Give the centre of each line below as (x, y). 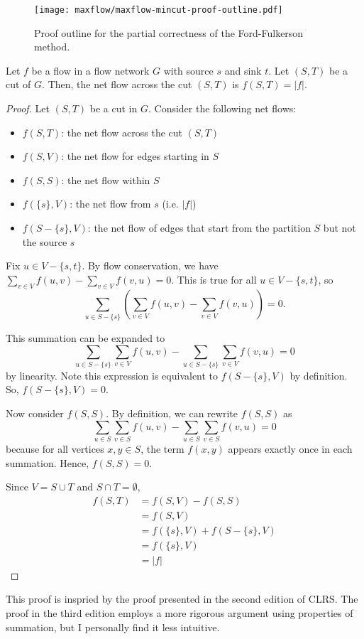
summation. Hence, (48, 462)
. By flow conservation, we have (150, 265)
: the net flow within (106, 179)
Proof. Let (28, 108)
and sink (243, 70)
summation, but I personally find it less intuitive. (113, 627)
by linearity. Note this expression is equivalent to (112, 375)
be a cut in (114, 108)
